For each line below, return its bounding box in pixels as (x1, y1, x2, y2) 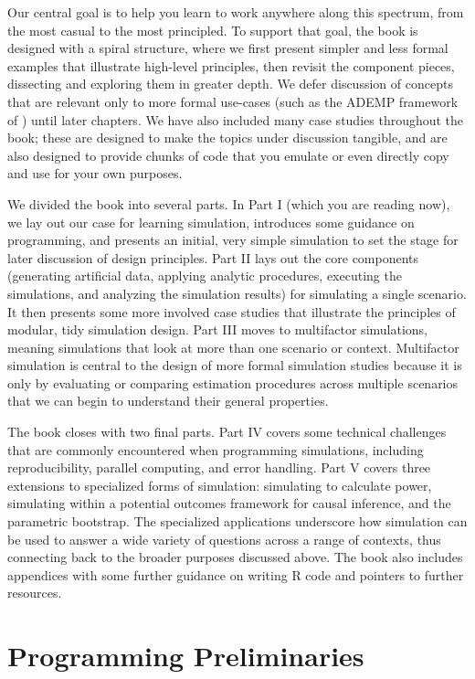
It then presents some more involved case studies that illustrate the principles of (7, 302, 456, 321)
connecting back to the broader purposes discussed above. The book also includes (7, 547, 463, 567)
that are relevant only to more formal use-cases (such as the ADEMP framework (7, 91, 459, 111)
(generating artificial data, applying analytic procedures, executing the (7, 266, 402, 285)
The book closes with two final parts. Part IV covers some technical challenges (7, 422, 447, 441)
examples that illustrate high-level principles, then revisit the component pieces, (7, 56, 455, 75)
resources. (7, 583, 62, 602)
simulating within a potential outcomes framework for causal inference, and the (7, 493, 451, 513)
